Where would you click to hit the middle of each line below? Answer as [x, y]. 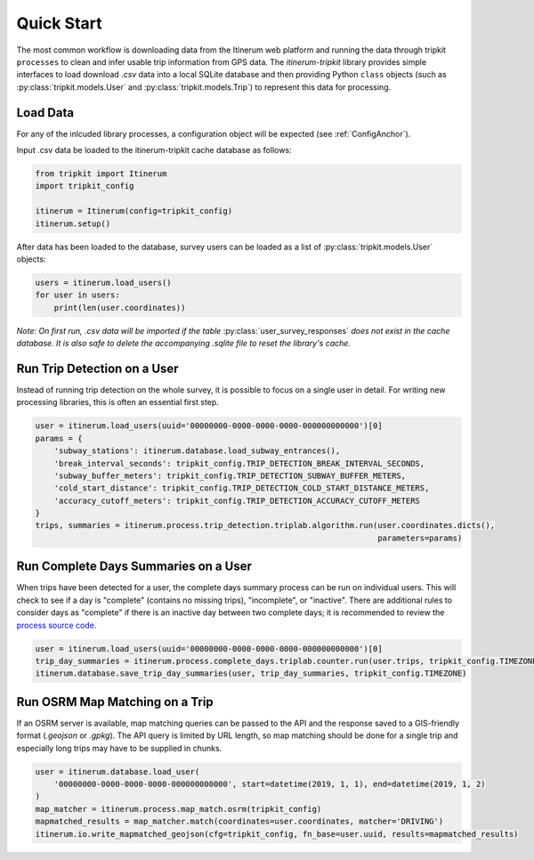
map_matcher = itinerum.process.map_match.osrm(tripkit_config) [178, 809]
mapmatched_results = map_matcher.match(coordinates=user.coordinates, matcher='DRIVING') [239, 822]
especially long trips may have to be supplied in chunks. [119, 748]
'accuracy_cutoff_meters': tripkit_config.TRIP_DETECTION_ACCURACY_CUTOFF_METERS [237, 500]
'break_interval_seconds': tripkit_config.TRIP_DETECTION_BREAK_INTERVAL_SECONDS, [239, 463]
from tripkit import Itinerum [101, 174]
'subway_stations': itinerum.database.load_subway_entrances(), [197, 451]
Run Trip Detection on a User [97, 368]
